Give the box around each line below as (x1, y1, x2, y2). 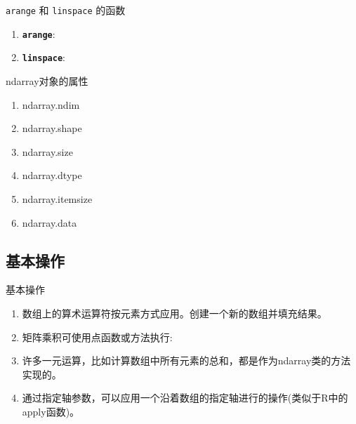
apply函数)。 (22, 404, 80, 418)
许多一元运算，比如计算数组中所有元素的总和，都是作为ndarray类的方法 (22, 353, 351, 368)
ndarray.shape (22, 121, 82, 135)
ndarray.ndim (22, 97, 80, 112)
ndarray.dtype (22, 168, 82, 183)
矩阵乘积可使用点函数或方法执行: (22, 329, 173, 344)
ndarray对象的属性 (6, 73, 88, 88)
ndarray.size (22, 144, 73, 159)
